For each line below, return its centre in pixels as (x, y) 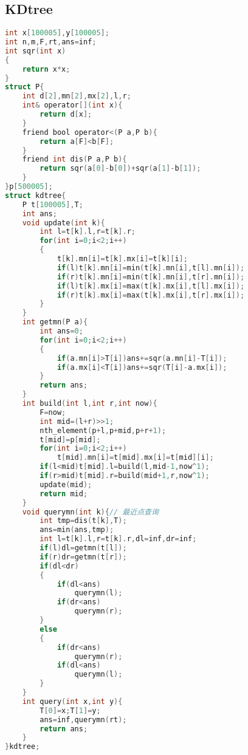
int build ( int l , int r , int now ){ (90, 404)
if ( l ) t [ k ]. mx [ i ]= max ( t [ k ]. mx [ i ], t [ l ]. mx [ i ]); (151, 286)
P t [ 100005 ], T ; (53, 204)
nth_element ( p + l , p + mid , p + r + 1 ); (103, 430)
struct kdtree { (36, 195)
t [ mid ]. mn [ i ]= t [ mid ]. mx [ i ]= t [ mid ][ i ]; (135, 458)
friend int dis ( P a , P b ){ (74, 159)
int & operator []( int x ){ (72, 105)
